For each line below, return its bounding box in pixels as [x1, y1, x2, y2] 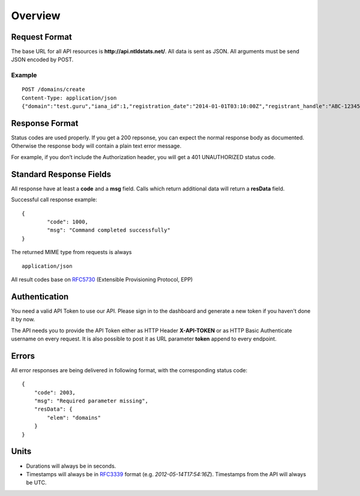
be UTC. [26, 479, 47, 486]
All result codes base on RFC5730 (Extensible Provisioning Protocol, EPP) [11, 276, 193, 283]
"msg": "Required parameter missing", [34, 398, 149, 405]
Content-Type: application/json [22, 94, 117, 101]
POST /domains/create [22, 86, 85, 93]
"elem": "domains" [47, 414, 101, 421]
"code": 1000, [47, 218, 89, 225]
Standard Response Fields [11, 169, 111, 180]
